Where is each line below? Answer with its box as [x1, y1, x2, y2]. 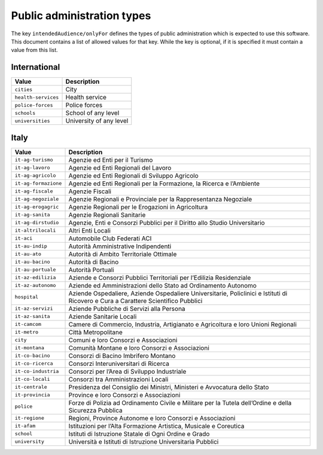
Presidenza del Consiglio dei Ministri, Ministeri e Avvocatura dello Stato [68, 383, 269, 391]
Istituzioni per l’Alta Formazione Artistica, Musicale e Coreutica [68, 422, 245, 430]
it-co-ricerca [14, 361, 53, 367]
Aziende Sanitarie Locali [68, 312, 137, 320]
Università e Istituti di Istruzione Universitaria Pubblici [68, 437, 219, 445]
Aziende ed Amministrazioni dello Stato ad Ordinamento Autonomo [68, 281, 257, 289]
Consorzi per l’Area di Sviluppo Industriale [68, 367, 187, 375]
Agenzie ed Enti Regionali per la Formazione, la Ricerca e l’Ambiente [68, 179, 260, 188]
